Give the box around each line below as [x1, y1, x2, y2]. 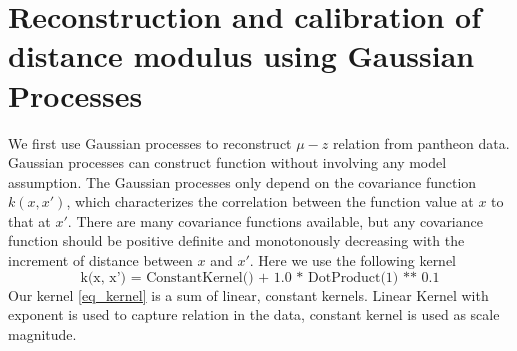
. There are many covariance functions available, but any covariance [67, 210, 483, 231]
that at [8, 210, 51, 231]
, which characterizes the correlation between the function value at [66, 191, 474, 212]
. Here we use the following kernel [249, 250, 457, 271]
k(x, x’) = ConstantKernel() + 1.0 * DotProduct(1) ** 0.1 [80, 270, 440, 285]
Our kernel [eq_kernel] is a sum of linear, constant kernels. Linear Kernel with [8, 284, 489, 305]
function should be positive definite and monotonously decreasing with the [8, 230, 465, 251]
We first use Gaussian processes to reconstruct [8, 132, 292, 153]
